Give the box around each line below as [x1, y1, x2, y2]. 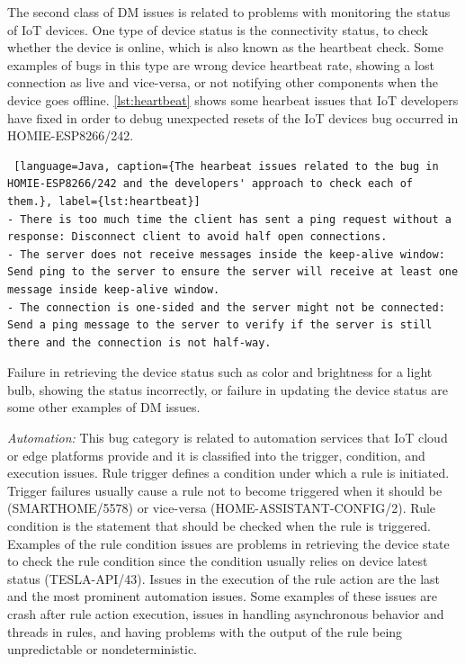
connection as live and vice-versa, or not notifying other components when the [7, 73, 439, 92]
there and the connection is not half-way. [7, 336, 272, 349]
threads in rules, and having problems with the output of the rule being [7, 622, 403, 641]
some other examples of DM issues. [7, 398, 201, 417]
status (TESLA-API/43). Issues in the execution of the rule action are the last [7, 569, 440, 588]
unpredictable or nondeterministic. [7, 640, 198, 659]
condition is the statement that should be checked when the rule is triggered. [7, 516, 431, 535]
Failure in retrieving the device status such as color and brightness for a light [7, 363, 433, 381]
